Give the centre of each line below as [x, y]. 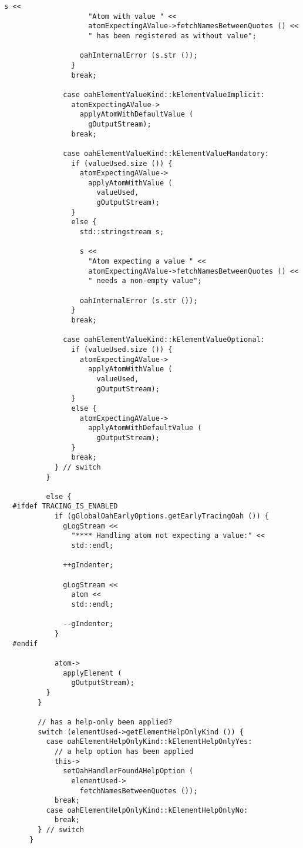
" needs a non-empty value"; [145, 281]
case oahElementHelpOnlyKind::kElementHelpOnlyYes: [149, 742]
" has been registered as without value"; [172, 36]
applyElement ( [92, 673]
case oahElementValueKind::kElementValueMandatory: [166, 153]
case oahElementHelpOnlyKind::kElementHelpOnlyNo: [147, 810]
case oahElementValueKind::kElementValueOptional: [164, 340]
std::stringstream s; [122, 232]
